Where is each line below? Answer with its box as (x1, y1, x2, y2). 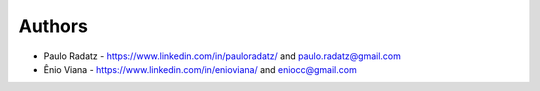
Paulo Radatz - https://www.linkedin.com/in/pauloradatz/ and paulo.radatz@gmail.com (43, 50, 402, 62)
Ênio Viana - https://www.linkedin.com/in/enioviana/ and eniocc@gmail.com (43, 63, 357, 75)
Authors (18, 15, 89, 37)
